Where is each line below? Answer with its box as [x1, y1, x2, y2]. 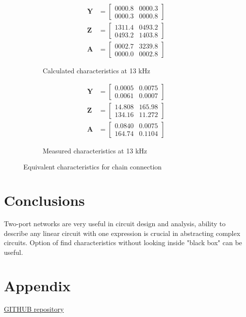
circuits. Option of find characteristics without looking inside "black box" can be [4, 237, 242, 248]
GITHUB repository [4, 303, 64, 314]
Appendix [4, 275, 71, 295]
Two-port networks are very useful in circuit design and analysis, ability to [4, 218, 226, 229]
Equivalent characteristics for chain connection [23, 162, 162, 172]
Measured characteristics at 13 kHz [43, 145, 147, 155]
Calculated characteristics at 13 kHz [43, 66, 150, 76]
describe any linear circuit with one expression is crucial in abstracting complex [4, 228, 241, 238]
